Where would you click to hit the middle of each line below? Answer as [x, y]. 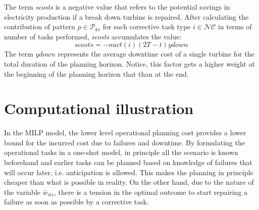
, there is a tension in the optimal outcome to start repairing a [151, 192]
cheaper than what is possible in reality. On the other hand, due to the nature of [129, 182]
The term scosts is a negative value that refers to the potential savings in [117, 7]
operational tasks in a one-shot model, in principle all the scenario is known [121, 152]
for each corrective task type [147, 27]
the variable [22, 192]
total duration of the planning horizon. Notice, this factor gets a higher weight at [129, 63]
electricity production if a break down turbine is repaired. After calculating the [126, 16]
